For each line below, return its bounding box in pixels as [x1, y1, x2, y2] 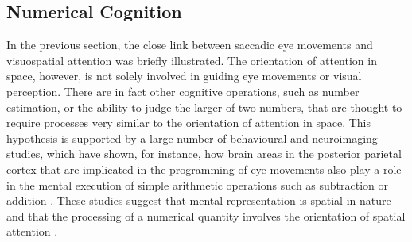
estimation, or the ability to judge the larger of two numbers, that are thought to [6, 98, 402, 115]
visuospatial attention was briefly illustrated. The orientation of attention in [6, 52, 377, 68]
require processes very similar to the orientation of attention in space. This [6, 114, 371, 131]
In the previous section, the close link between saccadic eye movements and [6, 36, 373, 53]
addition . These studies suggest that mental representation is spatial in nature [6, 192, 391, 209]
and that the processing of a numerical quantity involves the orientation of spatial [6, 207, 406, 224]
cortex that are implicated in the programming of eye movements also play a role [6, 160, 402, 177]
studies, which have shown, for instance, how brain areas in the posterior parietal [6, 145, 402, 162]
